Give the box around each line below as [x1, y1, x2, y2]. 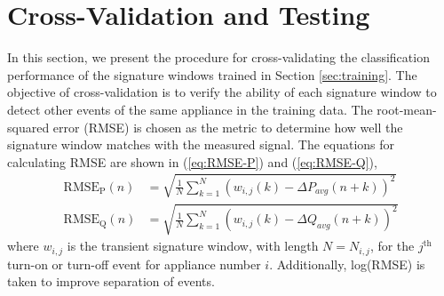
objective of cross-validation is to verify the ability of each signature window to [7, 83, 437, 101]
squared [7, 117, 50, 136]
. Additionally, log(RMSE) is [269, 254, 425, 273]
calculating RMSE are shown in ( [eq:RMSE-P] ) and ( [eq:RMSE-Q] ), [7, 152, 377, 171]
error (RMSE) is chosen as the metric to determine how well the [52, 117, 403, 136]
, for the [369, 236, 415, 255]
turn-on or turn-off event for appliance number [7, 254, 261, 273]
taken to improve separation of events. [7, 272, 215, 291]
